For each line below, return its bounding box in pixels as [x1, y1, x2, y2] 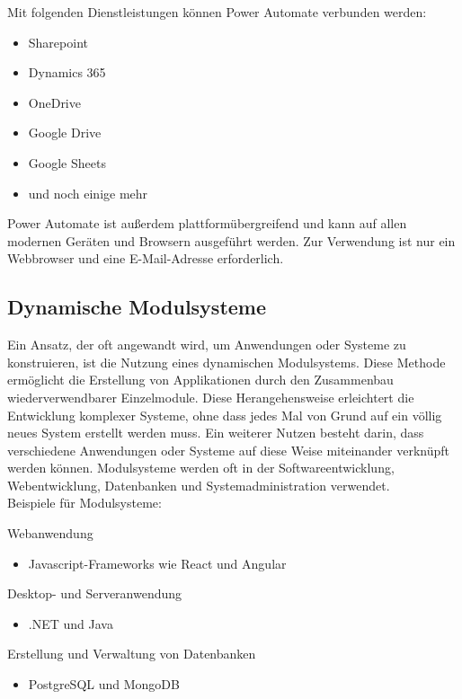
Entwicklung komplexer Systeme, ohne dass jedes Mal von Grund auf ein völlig [7, 405, 442, 424]
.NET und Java [28, 614, 113, 633]
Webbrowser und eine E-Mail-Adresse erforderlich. [7, 249, 284, 268]
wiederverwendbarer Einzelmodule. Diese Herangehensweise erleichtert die [7, 387, 414, 406]
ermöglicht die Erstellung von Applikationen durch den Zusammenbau [7, 370, 394, 389]
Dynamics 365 [28, 63, 106, 82]
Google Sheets [28, 153, 106, 172]
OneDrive [28, 93, 81, 111]
